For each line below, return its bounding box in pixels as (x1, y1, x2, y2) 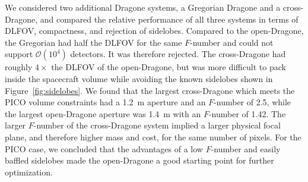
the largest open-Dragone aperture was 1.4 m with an (5, 107, 201, 120)
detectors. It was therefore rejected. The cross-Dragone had (70, 48, 286, 60)
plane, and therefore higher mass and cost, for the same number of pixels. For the (5, 130, 301, 143)
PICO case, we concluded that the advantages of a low (5, 142, 203, 155)
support (5, 48, 33, 60)
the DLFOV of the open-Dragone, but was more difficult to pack (51, 61, 286, 73)
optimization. (5, 165, 53, 178)
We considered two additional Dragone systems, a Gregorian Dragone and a (5, 1, 281, 13)
